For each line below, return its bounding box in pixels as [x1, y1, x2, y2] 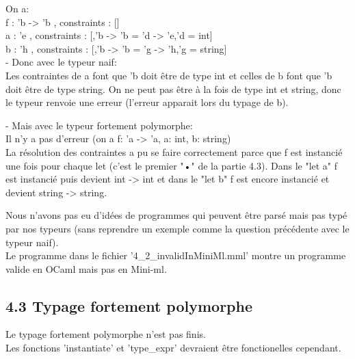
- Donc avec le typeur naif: [5, 55, 117, 69]
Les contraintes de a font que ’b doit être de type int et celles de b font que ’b [5, 68, 332, 82]
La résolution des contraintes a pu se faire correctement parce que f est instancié [5, 144, 343, 159]
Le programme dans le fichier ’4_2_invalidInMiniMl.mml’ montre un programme [5, 248, 346, 263]
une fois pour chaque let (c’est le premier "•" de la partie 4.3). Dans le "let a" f [5, 158, 338, 172]
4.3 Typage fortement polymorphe [5, 295, 252, 316]
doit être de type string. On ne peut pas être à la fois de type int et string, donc [5, 81, 341, 96]
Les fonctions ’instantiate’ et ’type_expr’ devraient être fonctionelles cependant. [5, 341, 341, 355]
